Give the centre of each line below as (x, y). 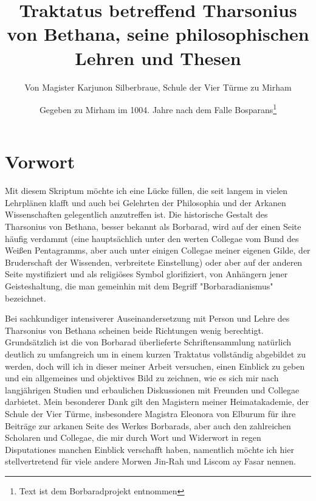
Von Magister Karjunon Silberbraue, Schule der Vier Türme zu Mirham (158, 87)
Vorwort (40, 161)
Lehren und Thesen (158, 57)
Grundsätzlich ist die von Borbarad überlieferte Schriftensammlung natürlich (148, 342)
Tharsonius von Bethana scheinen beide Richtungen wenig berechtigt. (134, 330)
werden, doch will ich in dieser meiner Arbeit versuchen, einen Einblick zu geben (155, 366)
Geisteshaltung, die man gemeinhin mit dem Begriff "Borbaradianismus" (139, 286)
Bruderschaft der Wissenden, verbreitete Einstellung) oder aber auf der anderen (154, 262)
